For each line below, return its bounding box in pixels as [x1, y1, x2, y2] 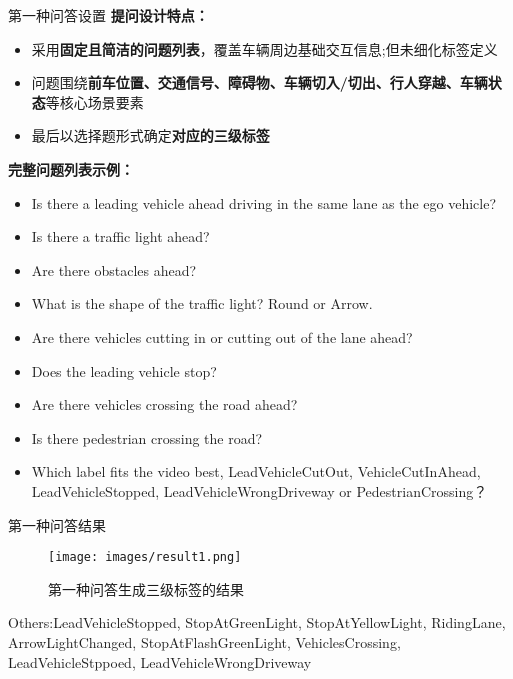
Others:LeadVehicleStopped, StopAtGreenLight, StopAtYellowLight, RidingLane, [8, 612, 506, 633]
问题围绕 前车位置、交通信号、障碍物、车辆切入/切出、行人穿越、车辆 [31, 72, 488, 93]
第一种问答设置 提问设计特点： [8, 5, 209, 25]
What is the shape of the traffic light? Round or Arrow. [31, 293, 373, 314]
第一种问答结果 [8, 514, 106, 535]
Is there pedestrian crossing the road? [31, 427, 263, 448]
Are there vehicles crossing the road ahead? [31, 394, 298, 415]
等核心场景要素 [45, 91, 144, 112]
